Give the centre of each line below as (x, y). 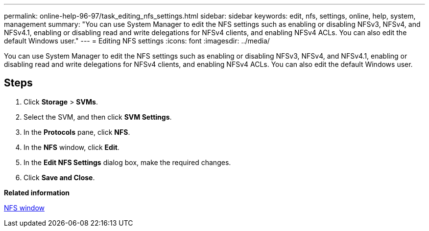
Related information (37, 192)
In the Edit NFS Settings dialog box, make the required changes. (127, 162)
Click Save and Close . (59, 177)
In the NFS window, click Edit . (71, 147)
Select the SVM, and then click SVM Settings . (98, 117)
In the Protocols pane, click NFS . (77, 132)
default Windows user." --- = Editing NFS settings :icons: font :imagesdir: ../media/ (137, 41)
